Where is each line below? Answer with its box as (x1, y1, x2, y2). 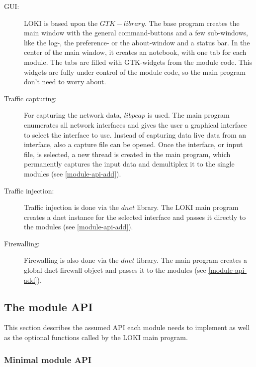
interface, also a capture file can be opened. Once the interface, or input (24, 139, 243, 150)
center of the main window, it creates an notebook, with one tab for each (24, 47, 247, 57)
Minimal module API (4, 353, 91, 366)
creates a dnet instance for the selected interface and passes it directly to (24, 211, 246, 222)
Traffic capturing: (4, 93, 57, 103)
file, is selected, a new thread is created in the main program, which (24, 149, 231, 159)
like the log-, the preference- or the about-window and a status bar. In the (24, 37, 250, 47)
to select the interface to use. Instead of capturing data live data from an (24, 129, 247, 140)
